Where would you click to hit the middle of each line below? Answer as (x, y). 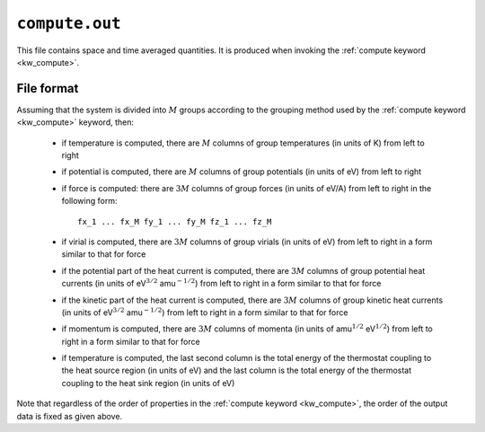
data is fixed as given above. (70, 416)
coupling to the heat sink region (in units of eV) (148, 383)
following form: (89, 201)
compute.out (69, 23)
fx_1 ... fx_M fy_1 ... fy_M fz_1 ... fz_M (175, 221)
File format (48, 88)
